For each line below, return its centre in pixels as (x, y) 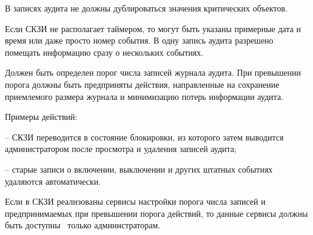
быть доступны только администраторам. (83, 225)
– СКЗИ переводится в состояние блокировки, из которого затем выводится (144, 137)
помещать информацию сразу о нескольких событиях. (104, 52)
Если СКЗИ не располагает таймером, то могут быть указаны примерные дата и (153, 28)
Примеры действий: (41, 117)
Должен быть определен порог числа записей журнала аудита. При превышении (153, 72)
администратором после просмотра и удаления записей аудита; (121, 149)
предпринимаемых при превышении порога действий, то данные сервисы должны (156, 213)
